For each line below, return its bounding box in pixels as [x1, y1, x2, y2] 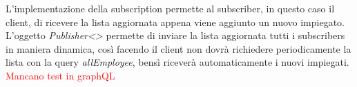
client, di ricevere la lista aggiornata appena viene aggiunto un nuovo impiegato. [6, 14, 345, 29]
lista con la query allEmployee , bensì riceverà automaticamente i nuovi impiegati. [6, 55, 349, 69]
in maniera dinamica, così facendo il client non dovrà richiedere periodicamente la [6, 41, 351, 55]
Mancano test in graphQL [6, 68, 115, 82]
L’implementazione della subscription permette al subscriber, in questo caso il [6, 1, 335, 15]
